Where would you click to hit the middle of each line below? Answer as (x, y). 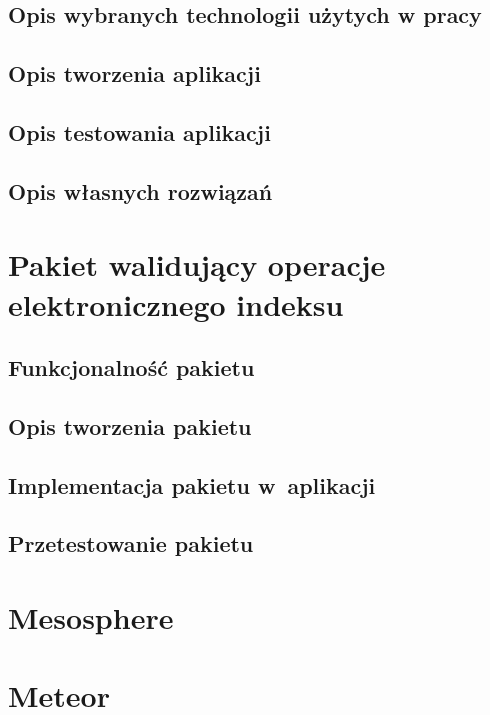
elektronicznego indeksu (176, 303)
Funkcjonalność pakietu (131, 367)
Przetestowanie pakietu (131, 543)
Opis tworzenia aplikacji (134, 73)
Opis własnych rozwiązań (140, 190)
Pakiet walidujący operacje (197, 264)
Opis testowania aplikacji (139, 131)
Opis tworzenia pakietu (130, 425)
